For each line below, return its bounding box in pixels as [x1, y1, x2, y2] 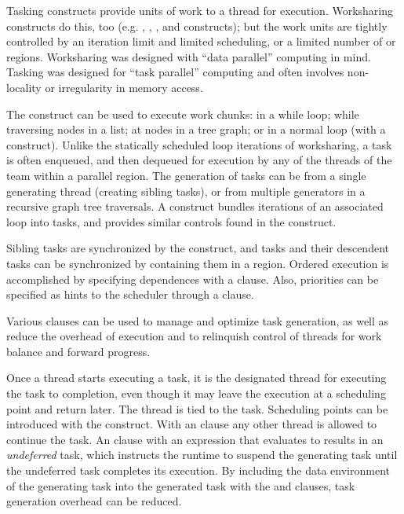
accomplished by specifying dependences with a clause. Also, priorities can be [6, 270, 379, 287]
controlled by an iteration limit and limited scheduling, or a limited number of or [6, 33, 396, 50]
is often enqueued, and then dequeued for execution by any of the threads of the [6, 152, 392, 168]
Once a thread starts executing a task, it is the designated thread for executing [6, 369, 387, 386]
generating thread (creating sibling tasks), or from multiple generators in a [6, 182, 366, 199]
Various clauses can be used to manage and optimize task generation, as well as [6, 312, 389, 329]
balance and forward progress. [6, 343, 151, 359]
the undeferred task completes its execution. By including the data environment [6, 462, 390, 479]
